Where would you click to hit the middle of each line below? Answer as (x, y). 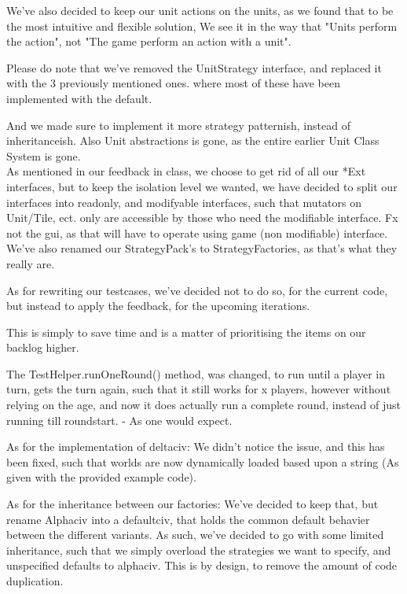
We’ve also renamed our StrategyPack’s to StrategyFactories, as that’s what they (202, 248)
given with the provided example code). (101, 477)
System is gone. (44, 155)
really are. (31, 263)
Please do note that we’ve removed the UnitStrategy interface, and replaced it (194, 67)
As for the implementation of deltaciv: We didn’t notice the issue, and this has (196, 446)
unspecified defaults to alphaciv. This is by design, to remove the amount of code (202, 565)
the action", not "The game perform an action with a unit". (149, 41)
